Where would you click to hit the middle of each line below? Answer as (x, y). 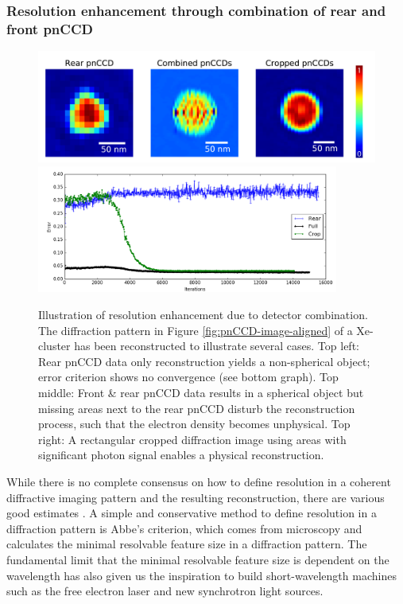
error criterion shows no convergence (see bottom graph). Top (188, 377)
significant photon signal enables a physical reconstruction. (181, 455)
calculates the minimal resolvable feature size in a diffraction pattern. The (187, 544)
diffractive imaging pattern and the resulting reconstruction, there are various (196, 497)
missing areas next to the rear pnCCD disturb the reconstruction (197, 408)
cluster (54, 346)
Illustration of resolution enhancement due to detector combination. (203, 315)
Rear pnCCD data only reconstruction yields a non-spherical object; (204, 361)
